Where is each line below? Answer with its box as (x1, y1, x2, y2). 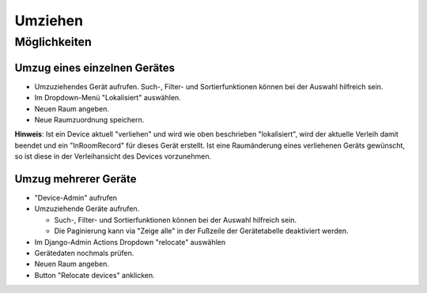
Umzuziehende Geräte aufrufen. (34, 204, 140, 213)
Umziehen (14, 12, 83, 29)
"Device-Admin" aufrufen (34, 193, 118, 202)
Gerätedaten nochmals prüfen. (34, 248, 134, 257)
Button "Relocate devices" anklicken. (34, 270, 156, 280)
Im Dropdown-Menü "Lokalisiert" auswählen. (34, 93, 181, 103)
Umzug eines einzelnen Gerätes (14, 61, 176, 74)
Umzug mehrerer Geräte (14, 172, 137, 186)
